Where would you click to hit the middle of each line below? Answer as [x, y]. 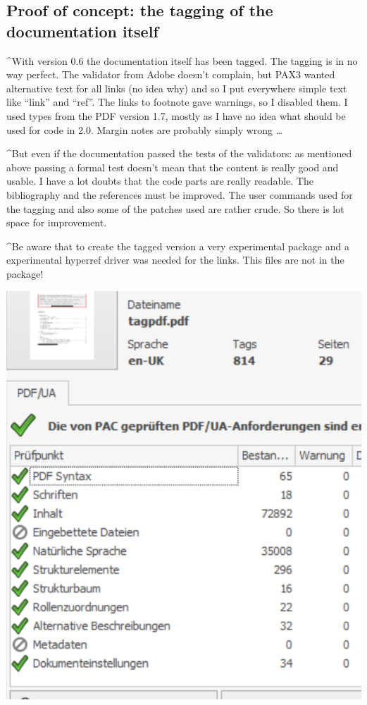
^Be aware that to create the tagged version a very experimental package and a [178, 246]
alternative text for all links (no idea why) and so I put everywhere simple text [177, 88]
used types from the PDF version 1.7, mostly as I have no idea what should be [176, 115]
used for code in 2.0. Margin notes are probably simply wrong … [145, 129]
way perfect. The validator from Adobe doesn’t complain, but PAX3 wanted [171, 74]
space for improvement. [57, 222]
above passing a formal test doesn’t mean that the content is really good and [173, 167]
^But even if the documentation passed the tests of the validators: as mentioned [179, 153]
